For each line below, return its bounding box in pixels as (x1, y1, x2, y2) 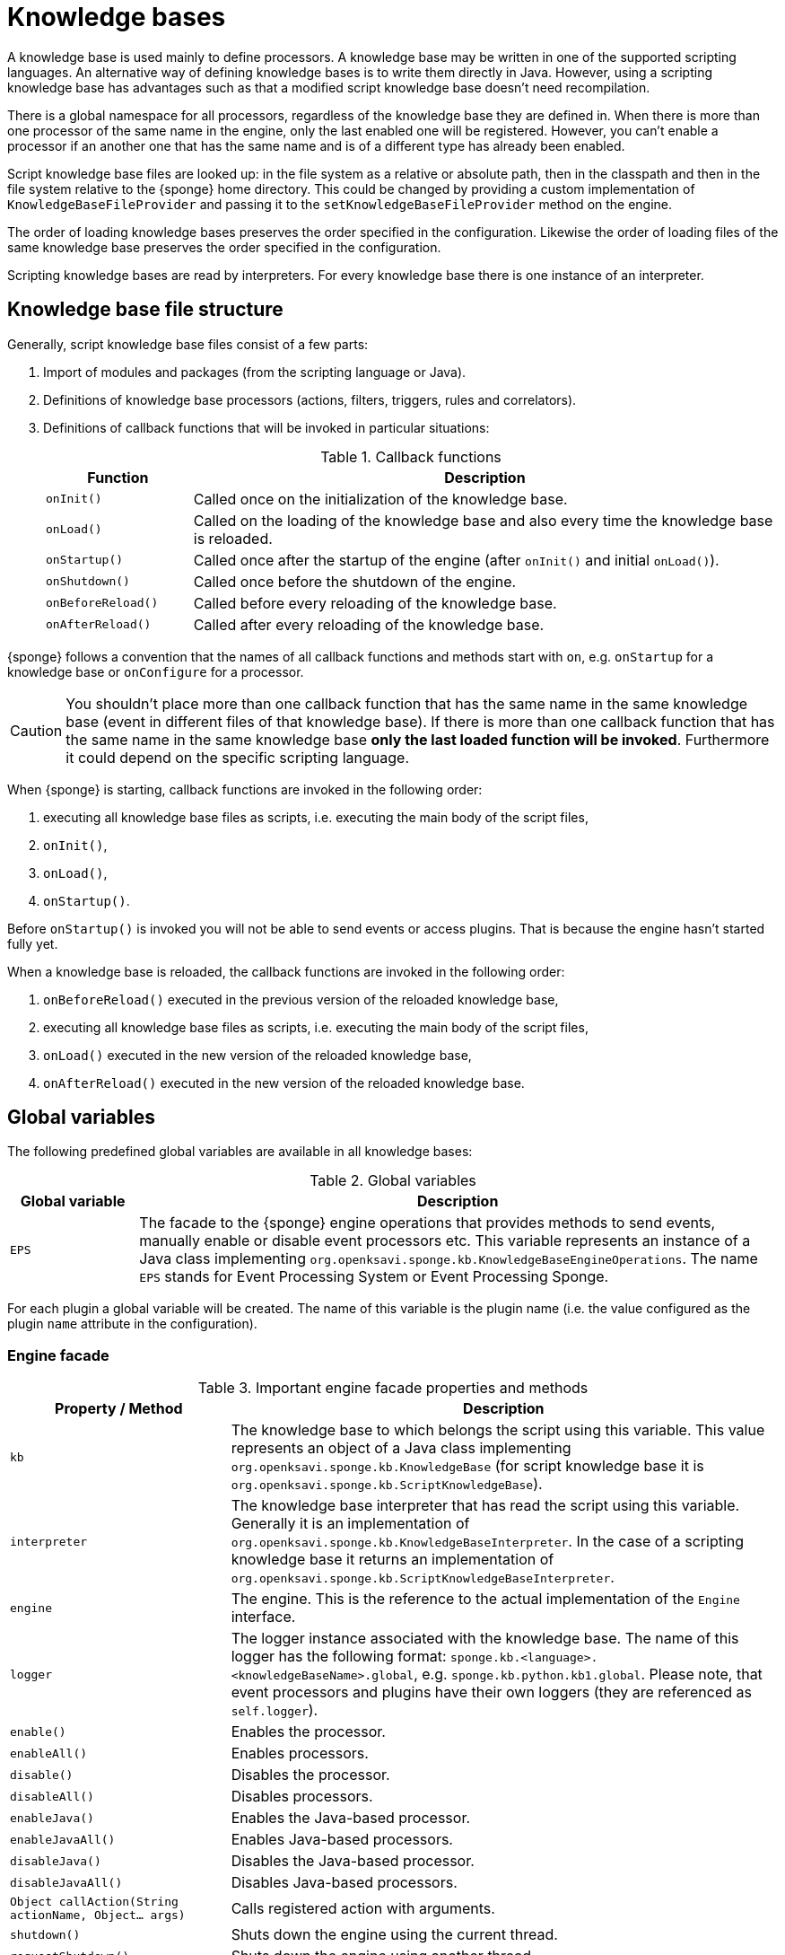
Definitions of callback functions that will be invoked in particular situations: (43, 419, 490, 435)
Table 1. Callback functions (320, 447, 502, 466)
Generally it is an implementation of (231, 1514, 470, 1533)
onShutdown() (46, 574, 130, 589)
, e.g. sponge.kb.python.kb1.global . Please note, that (414, 1665, 763, 1684)
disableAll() (10, 1789, 94, 1803)
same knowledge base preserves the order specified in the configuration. (7, 239, 441, 255)
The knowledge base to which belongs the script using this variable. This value (231, 1421, 765, 1440)
